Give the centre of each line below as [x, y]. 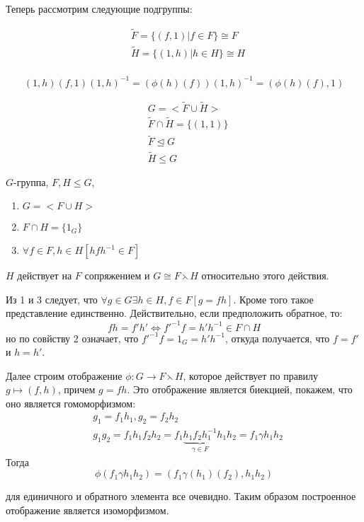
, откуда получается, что [277, 338]
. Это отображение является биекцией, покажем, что [240, 389]
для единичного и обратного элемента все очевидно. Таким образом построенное [181, 496]
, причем [76, 389]
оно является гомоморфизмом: [71, 403]
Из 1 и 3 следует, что [52, 299]
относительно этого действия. [265, 275]
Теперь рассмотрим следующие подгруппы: [99, 8]
